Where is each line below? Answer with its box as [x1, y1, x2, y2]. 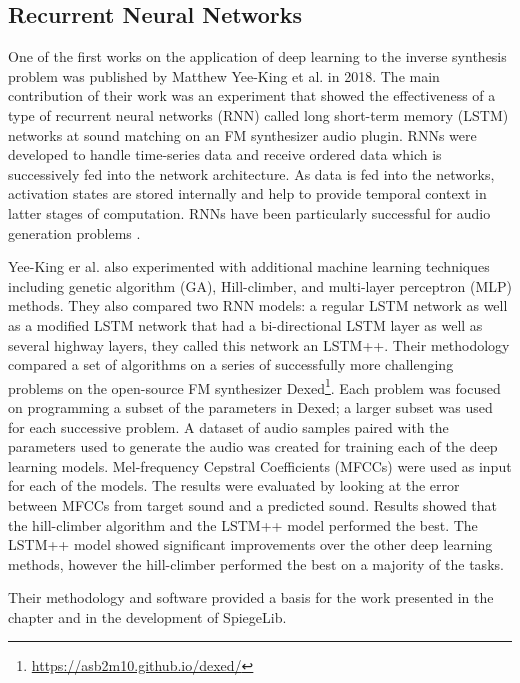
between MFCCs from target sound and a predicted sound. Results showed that [8, 494, 498, 515]
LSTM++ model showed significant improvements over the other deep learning [8, 534, 493, 555]
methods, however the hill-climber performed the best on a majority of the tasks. [8, 553, 504, 574]
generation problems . [8, 222, 141, 243]
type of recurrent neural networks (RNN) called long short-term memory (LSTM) [8, 104, 509, 125]
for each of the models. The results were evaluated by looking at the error [8, 475, 460, 496]
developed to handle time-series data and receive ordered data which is [8, 144, 442, 165]
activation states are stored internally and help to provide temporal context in [8, 183, 487, 204]
